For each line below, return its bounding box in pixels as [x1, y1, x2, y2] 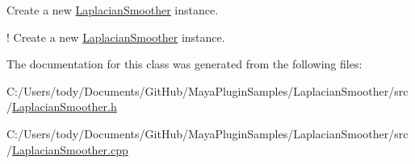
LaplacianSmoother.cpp [12, 141, 128, 158]
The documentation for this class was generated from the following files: [6, 55, 363, 72]
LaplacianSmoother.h [12, 98, 117, 115]
